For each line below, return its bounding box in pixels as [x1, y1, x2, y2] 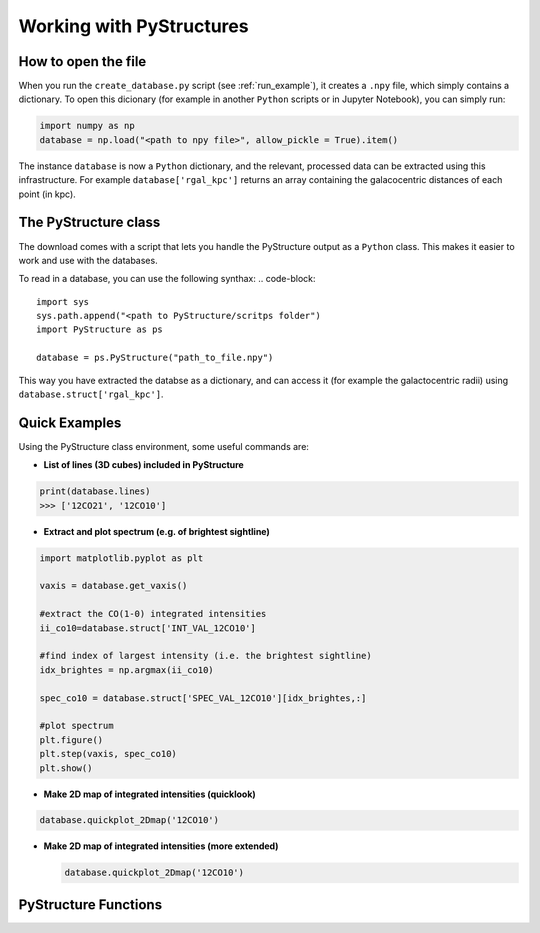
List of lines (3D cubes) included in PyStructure [43, 459, 244, 471]
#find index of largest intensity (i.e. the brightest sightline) [39, 650, 372, 662]
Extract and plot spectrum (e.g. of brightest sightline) [43, 525, 270, 537]
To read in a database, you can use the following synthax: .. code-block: [18, 273, 316, 285]
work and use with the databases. [18, 254, 159, 266]
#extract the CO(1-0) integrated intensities [39, 608, 267, 620]
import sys [36, 296, 90, 307]
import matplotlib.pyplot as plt [39, 552, 204, 564]
